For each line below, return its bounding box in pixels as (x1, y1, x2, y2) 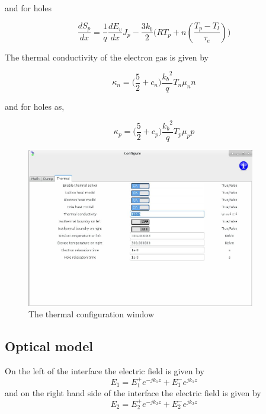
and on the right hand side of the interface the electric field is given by (5, 387, 261, 399)
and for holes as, (5, 100, 65, 112)
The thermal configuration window (28, 308, 155, 320)
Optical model (5, 337, 93, 355)
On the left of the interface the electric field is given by (5, 364, 204, 377)
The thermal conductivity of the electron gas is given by (5, 50, 209, 63)
